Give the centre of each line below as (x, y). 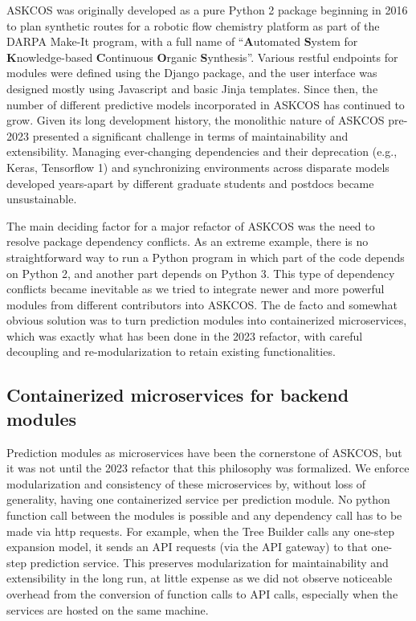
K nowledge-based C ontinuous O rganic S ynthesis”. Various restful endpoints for (202, 57)
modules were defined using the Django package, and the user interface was (192, 73)
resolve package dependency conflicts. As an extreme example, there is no (188, 241)
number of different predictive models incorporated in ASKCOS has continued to (206, 104)
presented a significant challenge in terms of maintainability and (190, 135)
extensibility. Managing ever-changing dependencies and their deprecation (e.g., (202, 151)
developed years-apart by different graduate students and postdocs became (190, 183)
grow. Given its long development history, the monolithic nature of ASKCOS (196, 120)
